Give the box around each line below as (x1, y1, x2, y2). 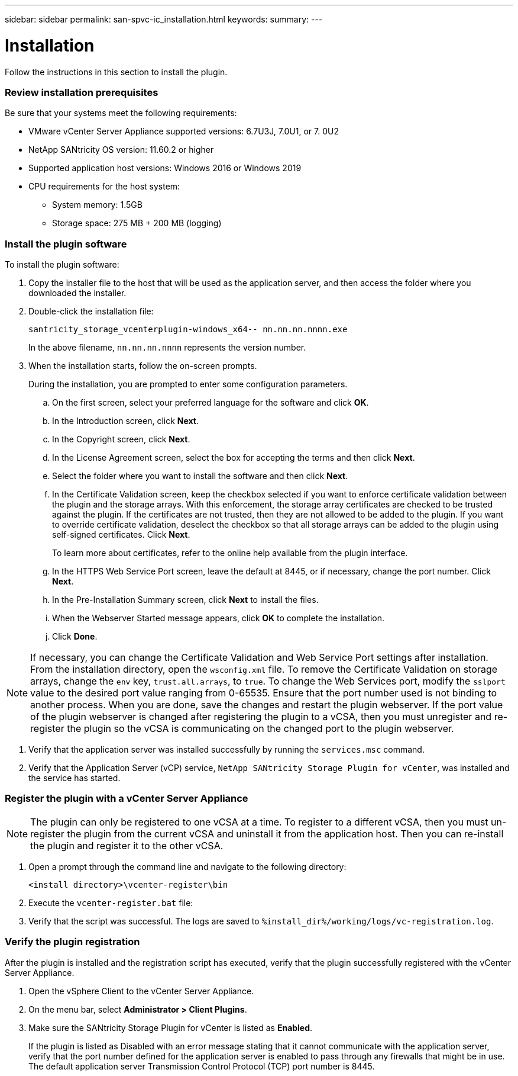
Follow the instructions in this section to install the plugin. (5, 66, 228, 77)
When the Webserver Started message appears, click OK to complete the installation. (52, 613, 385, 623)
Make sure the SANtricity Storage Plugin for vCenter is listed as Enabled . (28, 1022, 313, 1033)
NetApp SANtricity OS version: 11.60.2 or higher (28, 144, 214, 155)
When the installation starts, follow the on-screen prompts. (28, 361, 257, 371)
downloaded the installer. (28, 288, 127, 298)
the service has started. (28, 773, 121, 783)
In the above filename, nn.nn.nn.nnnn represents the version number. (28, 342, 306, 352)
